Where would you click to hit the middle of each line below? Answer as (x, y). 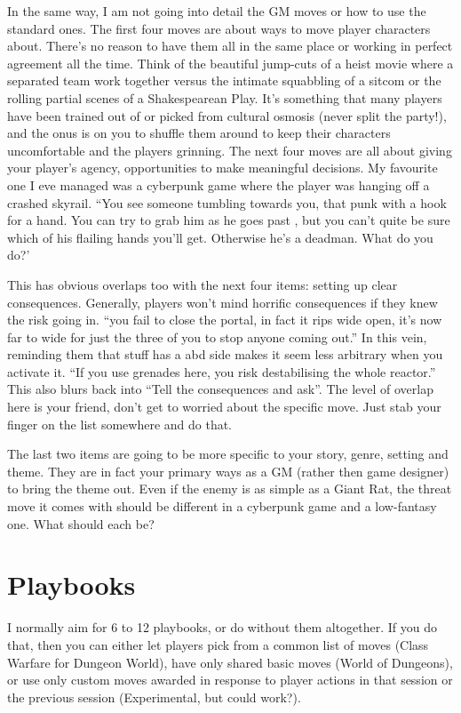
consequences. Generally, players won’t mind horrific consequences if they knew (223, 302)
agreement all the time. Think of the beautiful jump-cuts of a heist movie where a (230, 63)
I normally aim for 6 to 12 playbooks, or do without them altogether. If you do (223, 627)
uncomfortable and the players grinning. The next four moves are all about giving (230, 150)
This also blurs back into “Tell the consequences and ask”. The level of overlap (220, 389)
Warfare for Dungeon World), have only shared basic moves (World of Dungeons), (230, 662)
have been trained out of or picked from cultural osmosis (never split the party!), (227, 115)
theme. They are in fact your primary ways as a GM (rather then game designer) (228, 471)
